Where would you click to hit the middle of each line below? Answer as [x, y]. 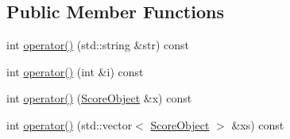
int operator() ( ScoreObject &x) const [99, 98]
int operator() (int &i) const [75, 71]
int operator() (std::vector [70, 124]
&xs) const [258, 124]
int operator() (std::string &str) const [98, 45]
